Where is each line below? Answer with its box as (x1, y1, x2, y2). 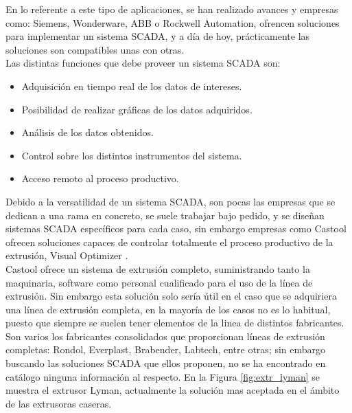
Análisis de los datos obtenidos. (21, 125, 154, 139)
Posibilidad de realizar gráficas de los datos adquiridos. (21, 102, 253, 116)
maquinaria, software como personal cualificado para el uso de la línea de (5, 275, 313, 289)
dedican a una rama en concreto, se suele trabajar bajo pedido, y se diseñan (5, 208, 325, 222)
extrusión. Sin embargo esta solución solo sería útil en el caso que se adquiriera (5, 289, 337, 303)
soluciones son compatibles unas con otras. (5, 42, 185, 56)
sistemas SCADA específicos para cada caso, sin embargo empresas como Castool (5, 221, 347, 236)
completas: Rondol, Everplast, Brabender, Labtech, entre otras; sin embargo (5, 342, 326, 357)
